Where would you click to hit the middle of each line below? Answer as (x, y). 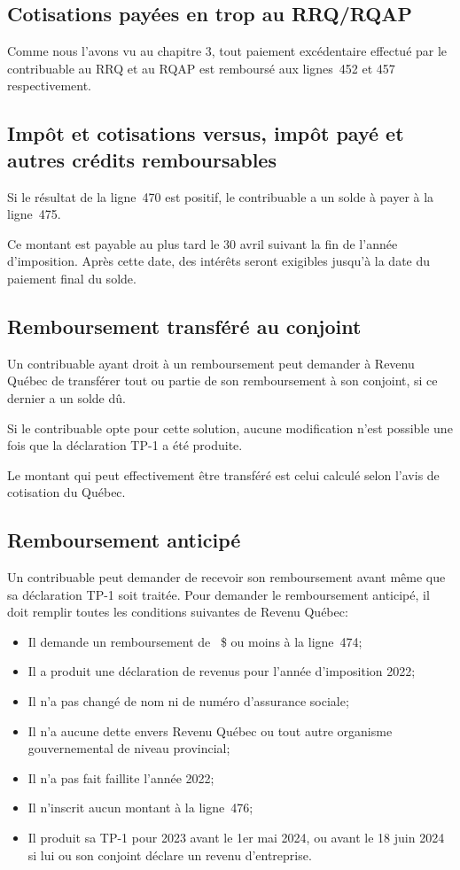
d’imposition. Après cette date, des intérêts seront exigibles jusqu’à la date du (219, 261)
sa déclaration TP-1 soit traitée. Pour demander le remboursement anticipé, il (218, 594)
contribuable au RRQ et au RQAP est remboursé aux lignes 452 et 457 (201, 68)
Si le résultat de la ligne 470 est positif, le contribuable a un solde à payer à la (221, 196)
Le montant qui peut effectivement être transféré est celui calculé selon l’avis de (223, 474)
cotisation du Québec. (66, 492)
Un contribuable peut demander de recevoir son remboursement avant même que (226, 577)
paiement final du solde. (72, 278)
